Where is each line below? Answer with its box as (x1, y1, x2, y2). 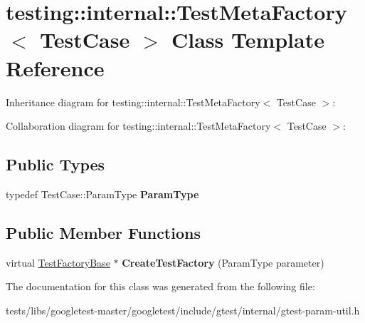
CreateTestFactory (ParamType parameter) (122, 255, 324, 270)
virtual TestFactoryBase (6, 255, 110, 270)
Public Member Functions (6, 221, 201, 243)
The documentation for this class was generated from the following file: (6, 279, 315, 294)
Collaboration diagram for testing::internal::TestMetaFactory (6, 118, 271, 133)
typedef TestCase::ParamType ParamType (6, 186, 199, 201)
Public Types (6, 153, 105, 175)
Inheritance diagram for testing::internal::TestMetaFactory (6, 94, 260, 109)
